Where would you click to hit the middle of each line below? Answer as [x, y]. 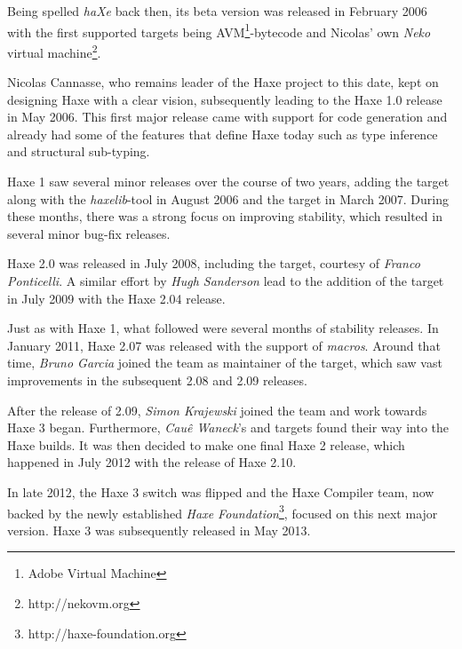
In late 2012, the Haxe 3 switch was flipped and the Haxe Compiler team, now [221, 491]
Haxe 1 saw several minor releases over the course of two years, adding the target [228, 182]
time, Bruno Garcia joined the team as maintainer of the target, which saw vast [225, 363]
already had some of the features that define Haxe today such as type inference [223, 134]
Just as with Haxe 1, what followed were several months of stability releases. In [223, 328]
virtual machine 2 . [54, 51]
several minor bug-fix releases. [89, 233]
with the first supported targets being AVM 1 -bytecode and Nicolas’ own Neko [219, 30]
